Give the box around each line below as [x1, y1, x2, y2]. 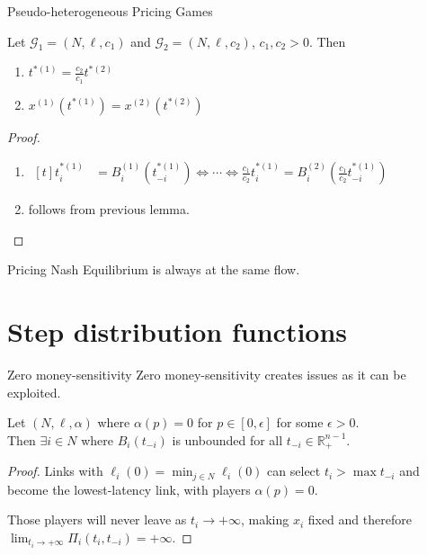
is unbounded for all [172, 430, 283, 449]
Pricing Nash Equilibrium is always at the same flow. [7, 260, 300, 279]
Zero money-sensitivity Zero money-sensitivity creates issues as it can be [7, 365, 406, 384]
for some [276, 413, 324, 432]
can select [267, 461, 321, 480]
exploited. [7, 382, 61, 401]
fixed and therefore [307, 510, 412, 529]
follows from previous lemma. [28, 200, 190, 219]
